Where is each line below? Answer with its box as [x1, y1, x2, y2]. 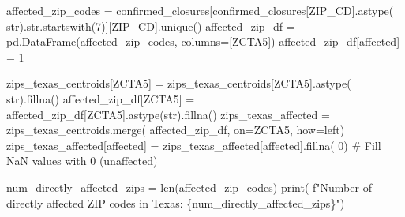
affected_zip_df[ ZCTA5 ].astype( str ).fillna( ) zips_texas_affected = [6, 106, 330, 122]
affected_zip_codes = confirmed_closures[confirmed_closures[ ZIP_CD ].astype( [6, 2, 394, 18]
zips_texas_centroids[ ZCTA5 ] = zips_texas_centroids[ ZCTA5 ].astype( [6, 75, 351, 92]
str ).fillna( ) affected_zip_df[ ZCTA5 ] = [6, 90, 195, 107]
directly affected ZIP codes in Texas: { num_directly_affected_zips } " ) [6, 194, 345, 211]
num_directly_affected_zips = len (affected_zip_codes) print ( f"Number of [6, 178, 372, 195]
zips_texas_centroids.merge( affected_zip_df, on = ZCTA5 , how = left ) [6, 122, 345, 138]
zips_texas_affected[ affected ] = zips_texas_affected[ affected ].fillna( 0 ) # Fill [6, 137, 381, 153]
